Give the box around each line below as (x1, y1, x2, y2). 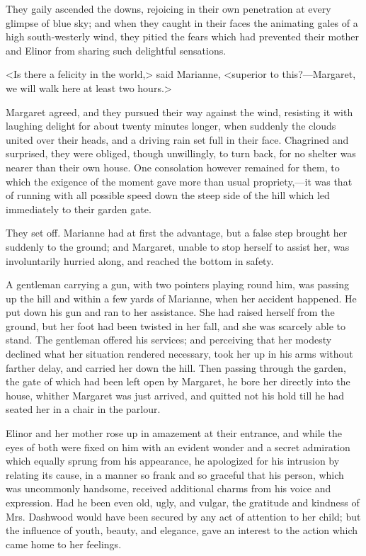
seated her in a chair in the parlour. (6, 402, 161, 416)
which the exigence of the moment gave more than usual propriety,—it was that (6, 174, 353, 188)
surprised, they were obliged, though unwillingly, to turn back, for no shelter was (6, 146, 356, 161)
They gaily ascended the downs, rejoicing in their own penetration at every (6, 1, 331, 16)
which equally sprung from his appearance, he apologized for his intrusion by (6, 453, 340, 468)
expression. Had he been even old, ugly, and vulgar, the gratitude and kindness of (6, 495, 360, 509)
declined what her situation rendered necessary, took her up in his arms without (6, 346, 353, 361)
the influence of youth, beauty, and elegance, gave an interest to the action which (6, 523, 358, 538)
